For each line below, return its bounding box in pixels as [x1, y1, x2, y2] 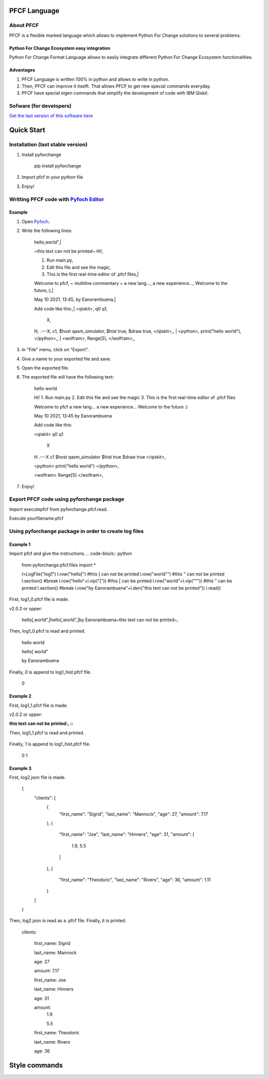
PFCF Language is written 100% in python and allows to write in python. [21, 76, 169, 82]
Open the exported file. [21, 365, 69, 371]
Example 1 [9, 541, 31, 547]
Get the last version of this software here [9, 113, 93, 119]
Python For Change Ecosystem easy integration [9, 45, 111, 51]
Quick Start [9, 126, 45, 135]
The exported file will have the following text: [21, 374, 114, 380]
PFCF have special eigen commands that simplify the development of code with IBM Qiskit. [21, 90, 209, 96]
